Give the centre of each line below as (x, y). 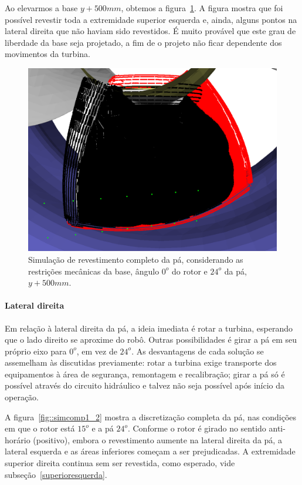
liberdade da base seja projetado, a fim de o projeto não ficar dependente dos (143, 42)
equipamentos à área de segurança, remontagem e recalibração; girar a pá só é (145, 374)
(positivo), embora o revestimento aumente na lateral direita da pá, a (157, 439)
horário (18, 439)
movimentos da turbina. (47, 54)
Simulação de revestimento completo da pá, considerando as (136, 259)
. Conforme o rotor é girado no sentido (197, 428)
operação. (22, 397)
